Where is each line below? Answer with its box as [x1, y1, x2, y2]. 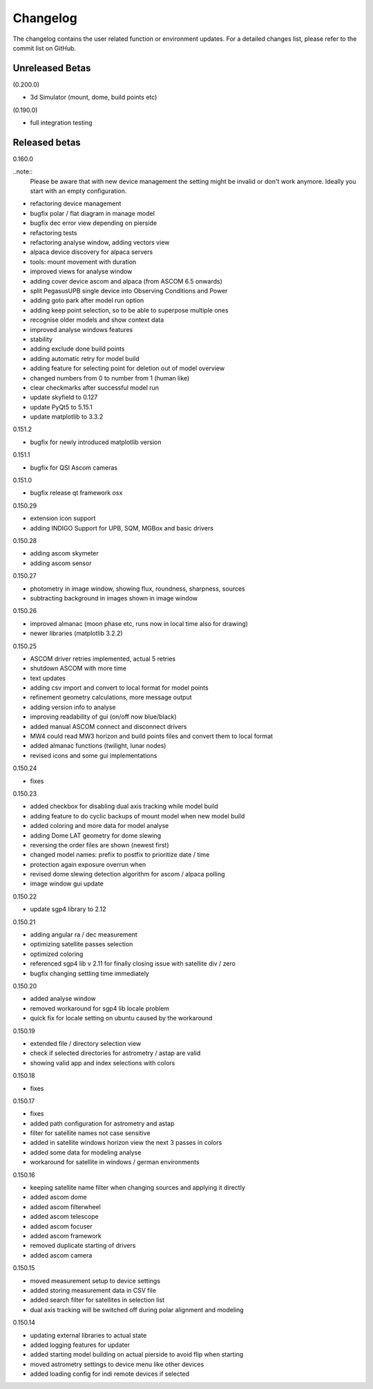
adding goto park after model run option [30, 296, 144, 304]
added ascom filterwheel [30, 1202, 102, 1211]
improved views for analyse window [30, 267, 133, 276]
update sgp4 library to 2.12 [30, 905, 106, 913]
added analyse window [30, 995, 96, 1003]
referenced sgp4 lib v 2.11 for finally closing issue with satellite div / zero [30, 959, 236, 968]
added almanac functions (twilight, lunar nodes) [30, 742, 166, 750]
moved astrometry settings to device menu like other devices [30, 1360, 204, 1368]
